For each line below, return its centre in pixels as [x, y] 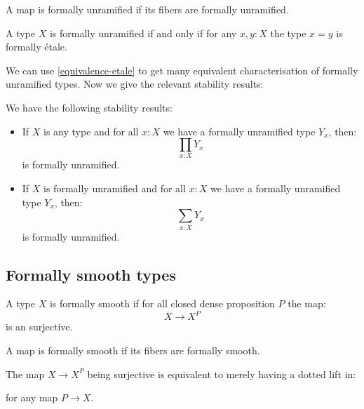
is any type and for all [91, 131]
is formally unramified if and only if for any [143, 33]
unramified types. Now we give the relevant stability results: [135, 84]
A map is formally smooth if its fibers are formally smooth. [133, 350]
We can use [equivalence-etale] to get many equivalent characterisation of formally [182, 70]
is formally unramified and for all [115, 188]
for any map [32, 397]
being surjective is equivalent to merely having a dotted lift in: [222, 374]
